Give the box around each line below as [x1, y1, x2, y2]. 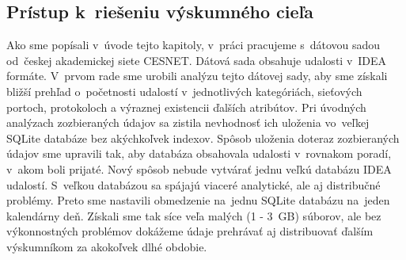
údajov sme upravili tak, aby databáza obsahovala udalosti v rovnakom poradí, [6, 145, 392, 162]
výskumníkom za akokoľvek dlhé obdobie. [6, 238, 207, 254]
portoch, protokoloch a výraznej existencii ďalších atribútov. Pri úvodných [6, 98, 366, 115]
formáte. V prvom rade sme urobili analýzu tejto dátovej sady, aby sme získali [6, 67, 388, 84]
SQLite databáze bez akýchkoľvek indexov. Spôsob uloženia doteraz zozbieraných [6, 129, 400, 146]
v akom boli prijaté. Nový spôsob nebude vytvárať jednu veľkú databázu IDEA [6, 160, 392, 177]
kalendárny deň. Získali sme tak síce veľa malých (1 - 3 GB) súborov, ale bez [6, 207, 381, 224]
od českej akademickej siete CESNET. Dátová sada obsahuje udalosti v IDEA [6, 52, 387, 68]
